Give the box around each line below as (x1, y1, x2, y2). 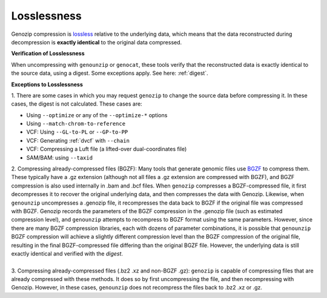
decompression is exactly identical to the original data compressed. (11, 38, 182, 46)
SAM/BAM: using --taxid (26, 154, 93, 161)
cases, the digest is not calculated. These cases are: (11, 100, 142, 107)
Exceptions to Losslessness (11, 81, 83, 88)
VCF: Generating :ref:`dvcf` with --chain (26, 137, 130, 144)
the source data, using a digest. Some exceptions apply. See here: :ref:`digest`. (11, 70, 208, 77)
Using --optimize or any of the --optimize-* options (26, 111, 168, 118)
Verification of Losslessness (11, 50, 85, 57)
